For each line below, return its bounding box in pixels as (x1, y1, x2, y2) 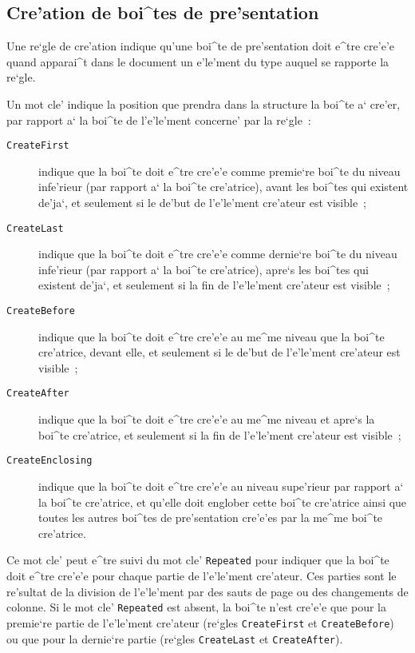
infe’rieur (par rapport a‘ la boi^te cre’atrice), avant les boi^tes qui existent (38, 178, 409, 195)
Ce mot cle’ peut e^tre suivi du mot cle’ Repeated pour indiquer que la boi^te (6, 551, 389, 568)
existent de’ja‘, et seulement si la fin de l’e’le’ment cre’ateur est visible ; (38, 277, 390, 293)
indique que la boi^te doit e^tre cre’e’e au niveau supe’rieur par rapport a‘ (38, 477, 404, 494)
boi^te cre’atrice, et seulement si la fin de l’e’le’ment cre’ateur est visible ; (38, 426, 401, 443)
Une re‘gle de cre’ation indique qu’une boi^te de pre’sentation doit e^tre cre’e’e (6, 38, 395, 54)
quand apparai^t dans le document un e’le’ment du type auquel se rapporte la (6, 53, 389, 70)
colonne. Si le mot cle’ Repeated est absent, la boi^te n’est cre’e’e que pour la (6, 599, 386, 615)
